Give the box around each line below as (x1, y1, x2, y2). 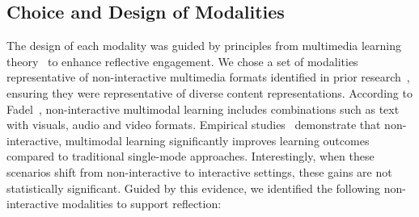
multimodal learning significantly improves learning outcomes (65, 131, 370, 148)
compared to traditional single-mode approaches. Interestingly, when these (6, 148, 375, 165)
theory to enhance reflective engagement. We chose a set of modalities (6, 52, 358, 69)
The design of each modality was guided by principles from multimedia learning (6, 37, 402, 54)
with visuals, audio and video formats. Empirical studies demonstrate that (6, 116, 381, 133)
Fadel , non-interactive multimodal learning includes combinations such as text (6, 100, 400, 117)
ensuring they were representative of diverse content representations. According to (6, 84, 413, 101)
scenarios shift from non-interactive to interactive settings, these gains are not (6, 163, 392, 180)
